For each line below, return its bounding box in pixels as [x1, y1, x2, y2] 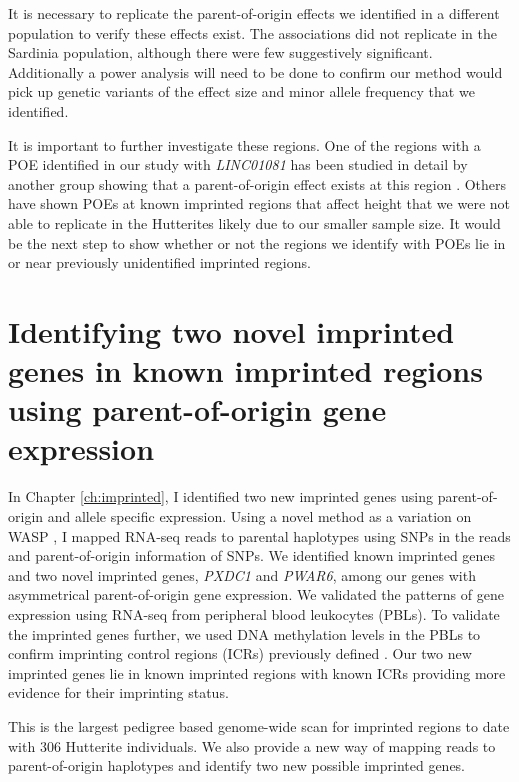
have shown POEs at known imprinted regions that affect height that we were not [8, 193, 510, 214]
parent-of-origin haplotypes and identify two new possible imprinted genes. [8, 755, 466, 776]
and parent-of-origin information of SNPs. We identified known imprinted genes [8, 545, 496, 566]
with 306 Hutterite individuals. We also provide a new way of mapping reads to [8, 735, 496, 756]
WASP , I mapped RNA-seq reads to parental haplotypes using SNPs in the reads [8, 525, 511, 546]
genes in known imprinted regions [8, 350, 483, 391]
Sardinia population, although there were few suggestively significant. [8, 42, 433, 63]
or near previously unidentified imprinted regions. [8, 252, 311, 273]
